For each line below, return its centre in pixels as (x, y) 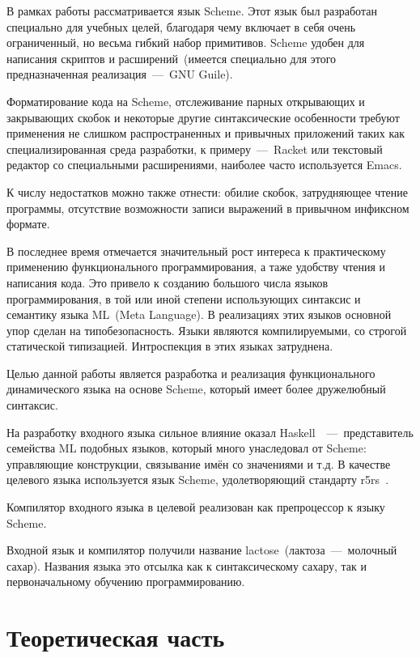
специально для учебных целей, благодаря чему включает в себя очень (181, 26)
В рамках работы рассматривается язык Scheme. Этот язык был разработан (192, 11)
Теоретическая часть (116, 637)
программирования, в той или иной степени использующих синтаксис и (184, 298)
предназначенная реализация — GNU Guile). (120, 74)
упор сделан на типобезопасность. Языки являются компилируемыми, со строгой (207, 330)
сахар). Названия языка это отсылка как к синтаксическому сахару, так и (187, 565)
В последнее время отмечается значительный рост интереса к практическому (196, 250)
